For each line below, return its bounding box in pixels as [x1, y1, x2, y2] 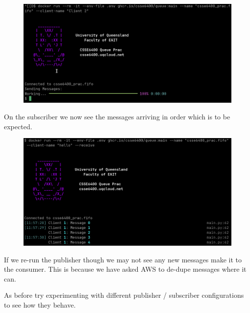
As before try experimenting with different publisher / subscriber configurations [4, 290, 244, 300]
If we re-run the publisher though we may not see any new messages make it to [4, 254, 242, 264]
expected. [4, 121, 32, 131]
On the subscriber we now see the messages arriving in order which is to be [4, 111, 230, 121]
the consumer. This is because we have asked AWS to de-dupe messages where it [4, 264, 247, 274]
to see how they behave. [4, 300, 76, 310]
